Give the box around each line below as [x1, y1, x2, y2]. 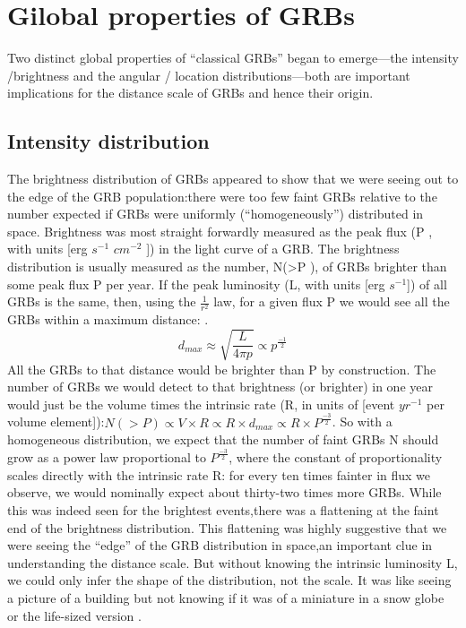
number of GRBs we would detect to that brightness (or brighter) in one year [7, 377, 433, 396]
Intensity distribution [7, 127, 210, 155]
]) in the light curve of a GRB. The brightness [146, 239, 400, 258]
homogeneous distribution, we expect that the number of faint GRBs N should [7, 430, 439, 449]
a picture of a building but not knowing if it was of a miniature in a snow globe [7, 588, 444, 606]
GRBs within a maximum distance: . [7, 310, 209, 329]
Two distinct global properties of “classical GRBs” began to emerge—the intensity [7, 48, 459, 67]
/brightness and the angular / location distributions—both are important [7, 65, 410, 84]
